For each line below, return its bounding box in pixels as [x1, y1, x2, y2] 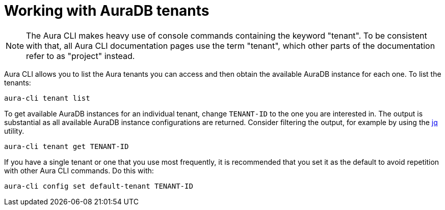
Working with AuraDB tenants [4, 2, 210, 19]
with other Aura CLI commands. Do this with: [4, 166, 154, 175]
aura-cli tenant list [4, 94, 90, 102]
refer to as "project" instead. [26, 50, 135, 61]
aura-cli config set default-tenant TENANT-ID [4, 182, 193, 190]
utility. [4, 126, 24, 135]
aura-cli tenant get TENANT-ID [4, 142, 129, 151]
